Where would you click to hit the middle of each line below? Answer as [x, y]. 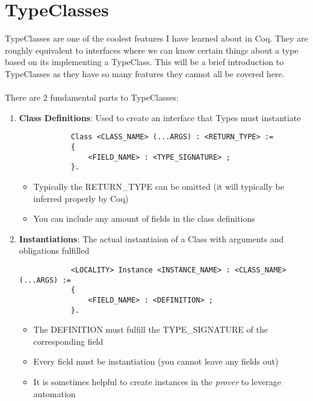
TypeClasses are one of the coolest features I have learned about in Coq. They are [156, 38]
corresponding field [68, 341]
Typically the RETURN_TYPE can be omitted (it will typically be [159, 186]
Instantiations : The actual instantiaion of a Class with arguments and [151, 238]
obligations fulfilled [54, 250]
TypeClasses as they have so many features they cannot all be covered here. [145, 73]
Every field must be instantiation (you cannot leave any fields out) [156, 361]
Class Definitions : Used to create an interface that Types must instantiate [160, 117]
